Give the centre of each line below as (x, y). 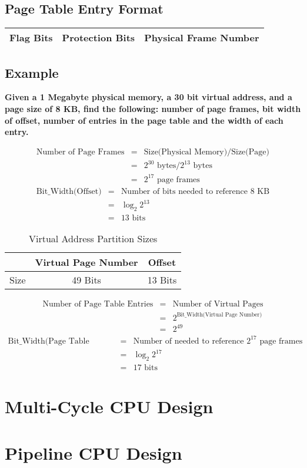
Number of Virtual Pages (218, 304)
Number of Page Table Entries (98, 304)
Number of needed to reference (188, 341)
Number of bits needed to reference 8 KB (195, 191)
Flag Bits (31, 38)
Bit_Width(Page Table (49, 341)
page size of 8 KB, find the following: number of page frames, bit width (153, 108)
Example (32, 72)
